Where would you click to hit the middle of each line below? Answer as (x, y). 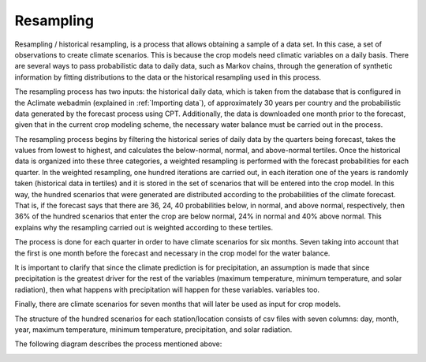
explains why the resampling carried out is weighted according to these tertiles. (144, 227)
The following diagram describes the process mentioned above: (118, 344)
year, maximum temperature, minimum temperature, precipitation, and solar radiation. (153, 329)
